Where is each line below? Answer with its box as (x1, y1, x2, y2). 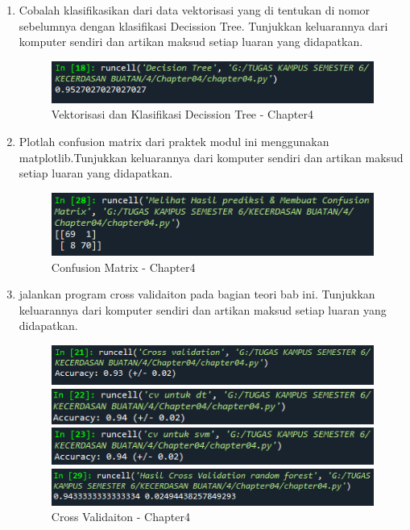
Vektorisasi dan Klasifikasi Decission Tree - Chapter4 (51, 106, 313, 123)
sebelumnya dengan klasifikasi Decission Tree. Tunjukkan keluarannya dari (19, 17, 388, 34)
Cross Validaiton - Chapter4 (51, 508, 190, 525)
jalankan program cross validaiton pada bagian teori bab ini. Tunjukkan (19, 286, 375, 303)
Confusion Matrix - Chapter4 (51, 258, 196, 275)
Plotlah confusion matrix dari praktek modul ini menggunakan (19, 133, 329, 149)
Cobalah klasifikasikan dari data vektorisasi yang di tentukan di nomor (19, 2, 371, 18)
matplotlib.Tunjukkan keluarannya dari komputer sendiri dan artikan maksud (19, 148, 404, 165)
